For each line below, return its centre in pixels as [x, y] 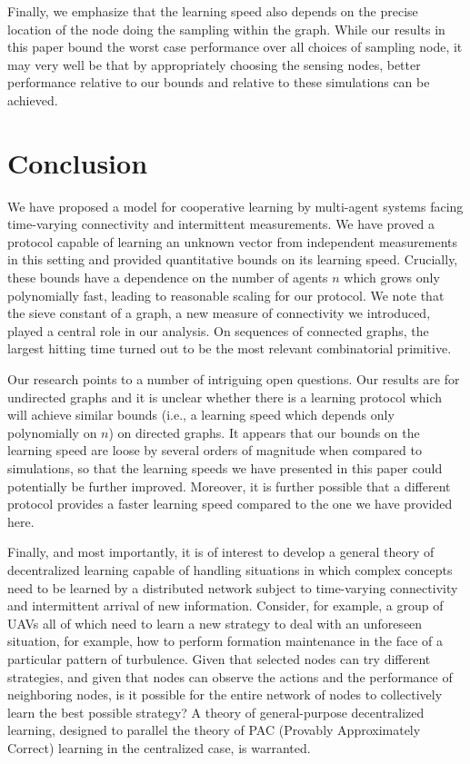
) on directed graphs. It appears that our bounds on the [264, 432]
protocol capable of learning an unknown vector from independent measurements [233, 241]
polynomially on [52, 432]
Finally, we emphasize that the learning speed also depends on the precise [213, 11]
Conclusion [78, 162]
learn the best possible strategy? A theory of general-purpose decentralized [216, 712]
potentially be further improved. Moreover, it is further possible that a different [229, 486]
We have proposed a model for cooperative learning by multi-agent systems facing [235, 206]
